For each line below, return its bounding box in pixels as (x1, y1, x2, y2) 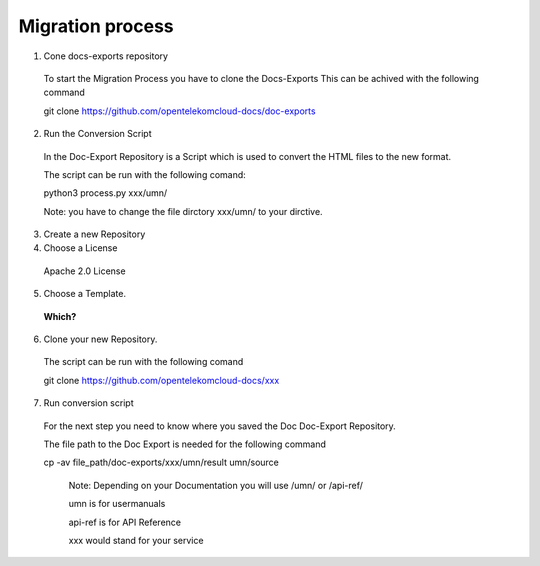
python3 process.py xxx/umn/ (43, 187, 168, 199)
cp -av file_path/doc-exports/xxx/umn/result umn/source (43, 456, 280, 469)
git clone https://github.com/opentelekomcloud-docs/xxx (43, 374, 280, 386)
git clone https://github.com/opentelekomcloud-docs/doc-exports (43, 105, 316, 117)
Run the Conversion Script (43, 128, 152, 140)
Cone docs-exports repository (43, 50, 169, 62)
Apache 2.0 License (43, 265, 126, 277)
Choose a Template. (43, 288, 127, 300)
